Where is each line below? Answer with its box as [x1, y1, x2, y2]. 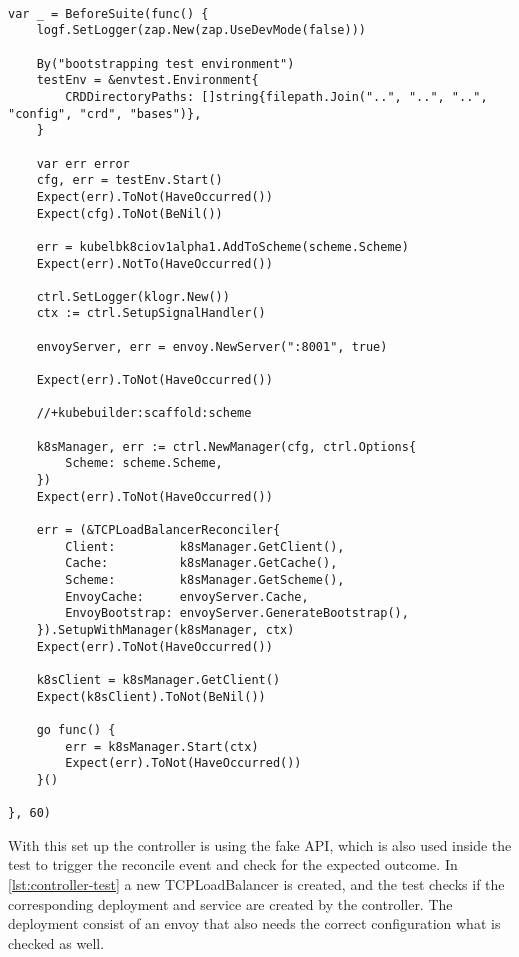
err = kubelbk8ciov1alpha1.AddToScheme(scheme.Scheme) [36, 239, 409, 254]
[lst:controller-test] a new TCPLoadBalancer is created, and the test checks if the [8, 874, 505, 894]
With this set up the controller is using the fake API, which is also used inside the [8, 834, 512, 855]
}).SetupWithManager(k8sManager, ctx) [36, 622, 295, 637]
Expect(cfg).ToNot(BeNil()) [36, 206, 223, 221]
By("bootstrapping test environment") [36, 56, 295, 71]
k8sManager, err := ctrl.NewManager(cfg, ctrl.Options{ [36, 439, 417, 454]
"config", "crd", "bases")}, [8, 106, 202, 121]
